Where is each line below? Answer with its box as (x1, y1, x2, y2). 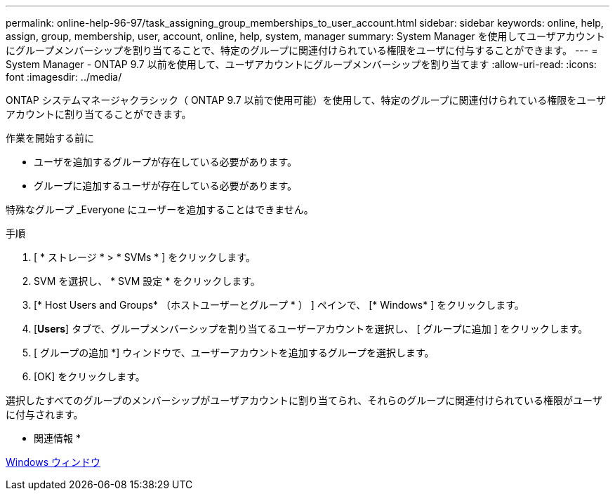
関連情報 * (34, 432, 81, 444)
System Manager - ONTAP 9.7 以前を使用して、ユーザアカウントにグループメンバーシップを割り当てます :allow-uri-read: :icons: (6, 58, 597, 70)
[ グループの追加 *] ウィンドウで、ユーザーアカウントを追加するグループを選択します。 (34, 347, 435, 358)
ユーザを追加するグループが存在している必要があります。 (34, 156, 298, 168)
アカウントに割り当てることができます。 (6, 108, 192, 120)
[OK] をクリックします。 (34, 370, 145, 382)
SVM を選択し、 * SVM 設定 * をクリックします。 (34, 275, 260, 287)
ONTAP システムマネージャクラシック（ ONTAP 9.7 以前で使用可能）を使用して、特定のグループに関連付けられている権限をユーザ (6, 94, 606, 106)
